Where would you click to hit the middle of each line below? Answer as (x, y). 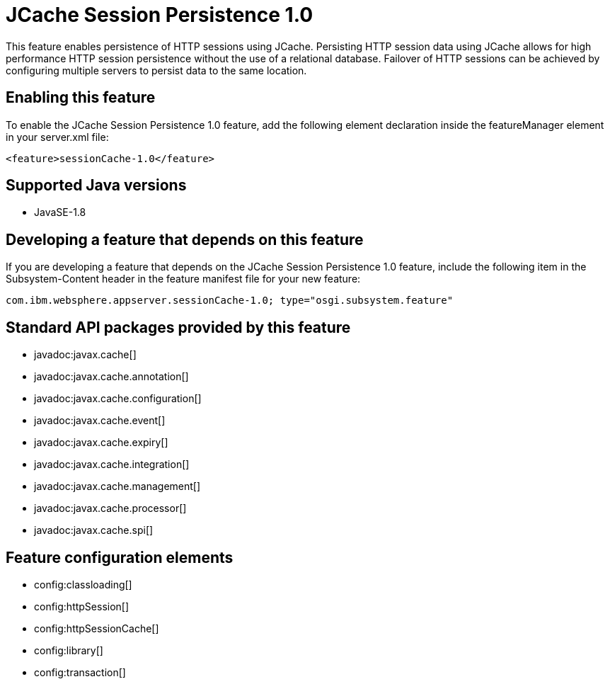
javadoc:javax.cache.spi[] (94, 530)
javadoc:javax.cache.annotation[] (111, 377)
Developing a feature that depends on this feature (185, 239)
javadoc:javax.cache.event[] (100, 421)
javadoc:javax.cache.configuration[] (118, 399)
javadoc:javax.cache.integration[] (112, 464)
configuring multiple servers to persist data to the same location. (156, 70)
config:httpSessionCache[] (97, 628)
